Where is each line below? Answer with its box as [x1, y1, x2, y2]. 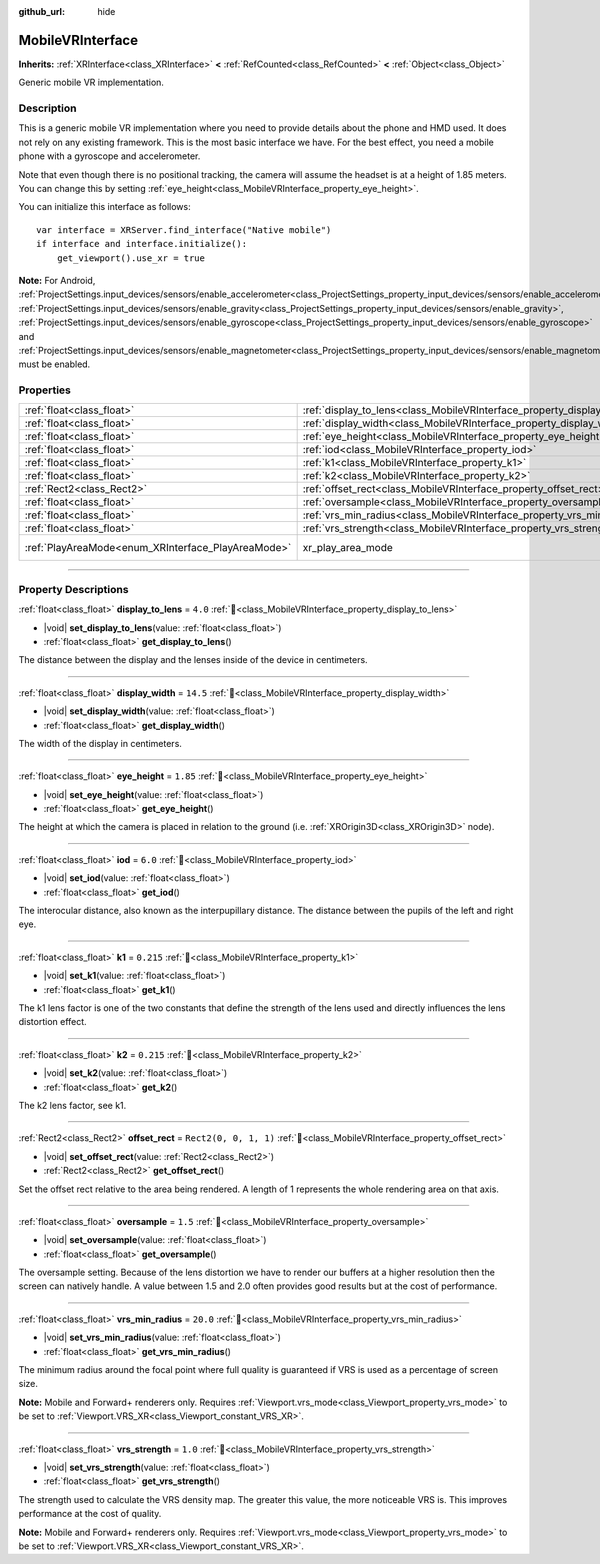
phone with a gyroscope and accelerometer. [18, 150, 201, 162]
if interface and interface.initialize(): [36, 238, 248, 250]
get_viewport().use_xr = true [56, 252, 205, 264]
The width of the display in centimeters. [18, 737, 182, 749]
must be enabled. [18, 358, 91, 370]
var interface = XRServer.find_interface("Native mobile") [36, 224, 332, 235]
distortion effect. [18, 1016, 87, 1028]
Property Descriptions [18, 582, 129, 596]
